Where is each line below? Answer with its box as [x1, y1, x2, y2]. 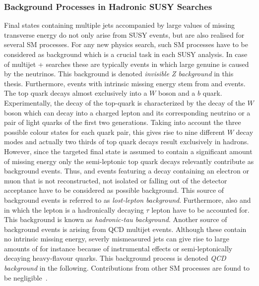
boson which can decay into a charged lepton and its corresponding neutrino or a [4, 107, 251, 117]
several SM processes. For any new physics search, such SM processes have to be [4, 39, 248, 50]
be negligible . [4, 272, 48, 283]
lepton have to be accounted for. [151, 204, 250, 215]
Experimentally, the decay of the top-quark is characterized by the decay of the [4, 97, 245, 108]
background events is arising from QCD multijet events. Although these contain [4, 224, 247, 234]
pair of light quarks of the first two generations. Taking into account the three [4, 117, 241, 127]
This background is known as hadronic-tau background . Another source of [4, 214, 227, 225]
